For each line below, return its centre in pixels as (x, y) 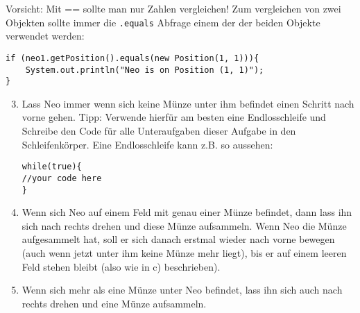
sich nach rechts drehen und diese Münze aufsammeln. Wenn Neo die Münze (184, 225)
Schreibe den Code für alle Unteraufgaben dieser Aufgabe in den (159, 130)
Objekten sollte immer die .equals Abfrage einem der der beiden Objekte (163, 22)
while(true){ (52, 167)
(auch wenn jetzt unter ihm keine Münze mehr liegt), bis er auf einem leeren (184, 252)
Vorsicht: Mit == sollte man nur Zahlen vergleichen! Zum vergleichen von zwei (173, 8)
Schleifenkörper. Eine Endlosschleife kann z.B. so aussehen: (147, 144)
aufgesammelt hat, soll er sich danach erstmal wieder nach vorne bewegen (178, 239)
